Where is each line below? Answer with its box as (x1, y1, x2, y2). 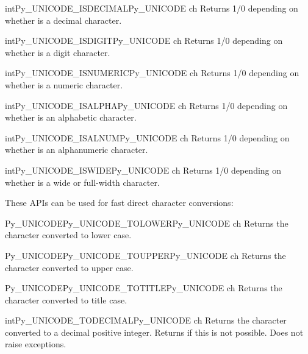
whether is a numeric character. (5, 78, 123, 91)
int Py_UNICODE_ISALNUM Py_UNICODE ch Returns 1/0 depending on (5, 131, 290, 144)
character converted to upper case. (5, 261, 134, 274)
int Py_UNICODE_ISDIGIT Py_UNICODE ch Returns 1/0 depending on (5, 34, 283, 47)
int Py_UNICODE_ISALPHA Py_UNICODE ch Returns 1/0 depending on (5, 99, 288, 112)
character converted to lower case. (5, 228, 132, 241)
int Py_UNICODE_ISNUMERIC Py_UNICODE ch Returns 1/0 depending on (5, 66, 299, 79)
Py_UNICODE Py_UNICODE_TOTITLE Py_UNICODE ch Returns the (5, 281, 282, 294)
